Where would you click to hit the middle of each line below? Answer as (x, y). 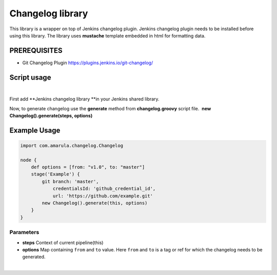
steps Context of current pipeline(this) (63, 242)
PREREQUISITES (36, 51)
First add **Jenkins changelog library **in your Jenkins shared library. (84, 99)
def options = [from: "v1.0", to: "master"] (88, 167)
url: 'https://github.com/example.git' (103, 196)
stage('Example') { (56, 174)
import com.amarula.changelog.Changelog (72, 145)
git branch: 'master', (71, 181)
